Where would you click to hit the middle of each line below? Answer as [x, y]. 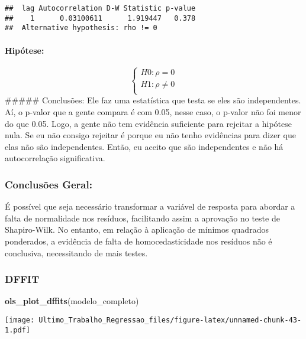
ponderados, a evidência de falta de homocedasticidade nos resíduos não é [138, 241]
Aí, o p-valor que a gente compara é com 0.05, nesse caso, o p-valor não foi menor [153, 111]
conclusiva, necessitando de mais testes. [76, 252]
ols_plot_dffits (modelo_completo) [72, 301]
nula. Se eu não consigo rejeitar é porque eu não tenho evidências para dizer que [150, 135]
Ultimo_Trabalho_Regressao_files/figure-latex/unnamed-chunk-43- [170, 320]
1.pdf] [17, 330]
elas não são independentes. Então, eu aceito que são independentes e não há [144, 146]
